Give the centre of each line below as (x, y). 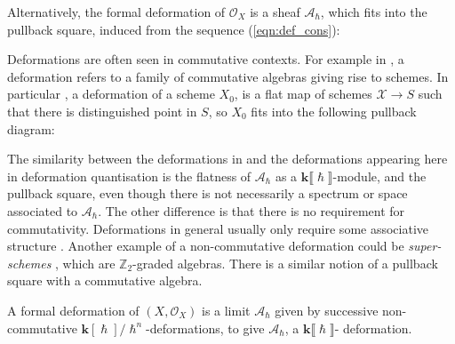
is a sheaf (275, 12)
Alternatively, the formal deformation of (116, 12)
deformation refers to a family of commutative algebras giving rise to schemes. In (228, 76)
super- (425, 246)
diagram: (31, 128)
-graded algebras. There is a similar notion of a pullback (285, 263)
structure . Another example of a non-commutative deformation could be (206, 246)
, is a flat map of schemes (303, 94)
